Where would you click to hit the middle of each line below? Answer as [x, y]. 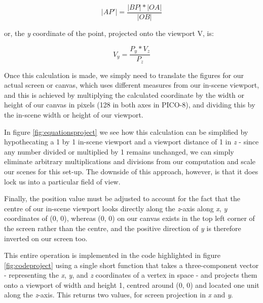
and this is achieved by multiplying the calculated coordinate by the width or [124, 94]
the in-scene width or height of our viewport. [74, 114]
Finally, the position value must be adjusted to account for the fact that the [122, 198]
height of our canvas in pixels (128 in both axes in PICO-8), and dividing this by [130, 105]
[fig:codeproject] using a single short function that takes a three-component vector [131, 265]
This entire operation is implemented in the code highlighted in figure [112, 255]
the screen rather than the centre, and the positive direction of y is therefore [123, 228]
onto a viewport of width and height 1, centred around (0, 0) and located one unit [132, 285]
